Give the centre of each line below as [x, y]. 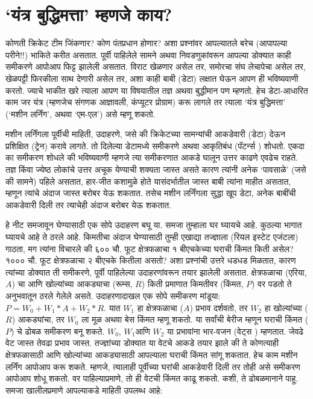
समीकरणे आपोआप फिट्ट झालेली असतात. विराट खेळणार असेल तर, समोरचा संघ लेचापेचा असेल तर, [156, 66]
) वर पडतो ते [271, 284]
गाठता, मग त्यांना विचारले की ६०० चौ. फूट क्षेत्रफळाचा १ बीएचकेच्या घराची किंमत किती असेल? [150, 248]
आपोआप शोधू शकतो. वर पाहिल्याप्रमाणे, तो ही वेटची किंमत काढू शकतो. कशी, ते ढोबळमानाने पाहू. [152, 378]
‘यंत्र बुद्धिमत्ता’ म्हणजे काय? [89, 14]
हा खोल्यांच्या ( [286, 307]
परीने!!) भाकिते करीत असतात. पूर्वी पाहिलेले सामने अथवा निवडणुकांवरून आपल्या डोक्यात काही [148, 54]
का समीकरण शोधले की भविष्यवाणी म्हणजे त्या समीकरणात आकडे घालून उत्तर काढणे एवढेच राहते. [152, 157]
